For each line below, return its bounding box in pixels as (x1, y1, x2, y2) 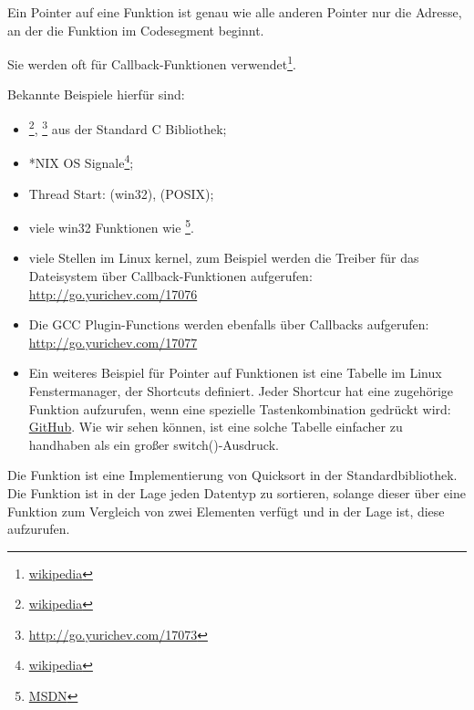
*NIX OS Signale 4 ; (28, 151, 134, 172)
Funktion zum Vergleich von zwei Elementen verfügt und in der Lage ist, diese (7, 501, 445, 520)
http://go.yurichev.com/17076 (28, 284, 198, 303)
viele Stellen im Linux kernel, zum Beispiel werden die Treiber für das (28, 248, 419, 267)
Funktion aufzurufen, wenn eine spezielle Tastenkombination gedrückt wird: (28, 399, 451, 418)
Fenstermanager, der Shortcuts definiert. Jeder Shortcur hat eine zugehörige (28, 381, 454, 400)
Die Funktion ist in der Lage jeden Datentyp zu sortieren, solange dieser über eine (7, 483, 466, 502)
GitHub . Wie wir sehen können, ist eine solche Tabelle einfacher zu (28, 417, 403, 436)
